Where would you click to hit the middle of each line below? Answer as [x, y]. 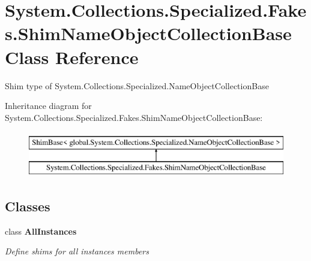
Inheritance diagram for [48, 106]
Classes [28, 206]
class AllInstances [41, 231]
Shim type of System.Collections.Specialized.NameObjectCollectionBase [137, 85]
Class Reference [72, 57]
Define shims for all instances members [77, 251]
